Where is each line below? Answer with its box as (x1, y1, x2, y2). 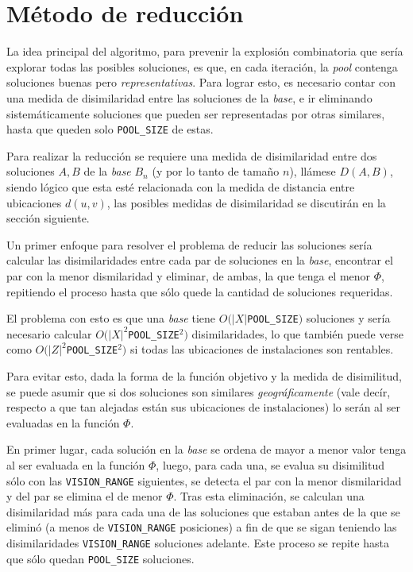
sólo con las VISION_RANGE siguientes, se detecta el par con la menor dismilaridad (6, 472, 402, 489)
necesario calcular (6, 325, 92, 342)
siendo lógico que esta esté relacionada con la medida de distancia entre (6, 178, 355, 195)
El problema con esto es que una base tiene (6, 310, 216, 327)
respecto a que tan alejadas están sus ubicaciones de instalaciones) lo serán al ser (6, 399, 400, 415)
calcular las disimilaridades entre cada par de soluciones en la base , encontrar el (6, 252, 393, 269)
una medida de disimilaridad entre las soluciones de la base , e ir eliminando (6, 89, 372, 106)
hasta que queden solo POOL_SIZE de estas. (6, 121, 214, 137)
